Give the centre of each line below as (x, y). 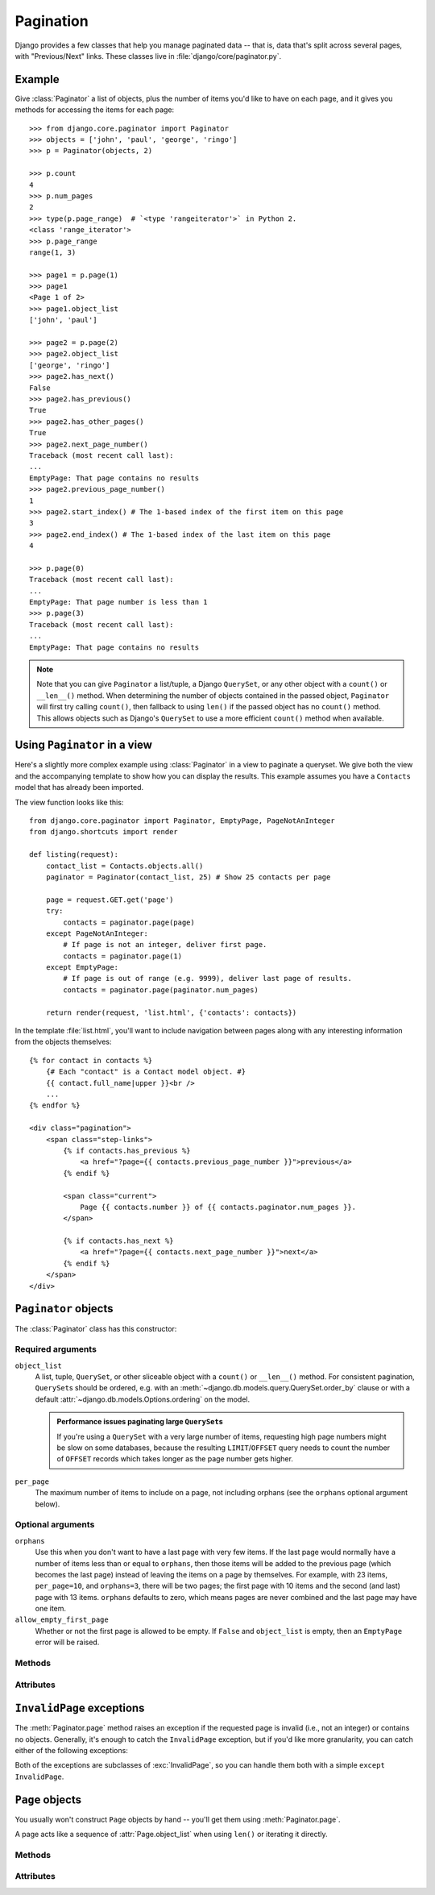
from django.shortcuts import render (104, 832)
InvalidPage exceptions (80, 1708)
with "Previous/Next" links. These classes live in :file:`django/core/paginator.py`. (148, 56)
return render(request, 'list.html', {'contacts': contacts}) (171, 1012)
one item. (51, 1609)
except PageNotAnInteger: (97, 933)
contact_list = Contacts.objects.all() (124, 866)
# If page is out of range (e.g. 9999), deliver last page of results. (207, 979)
